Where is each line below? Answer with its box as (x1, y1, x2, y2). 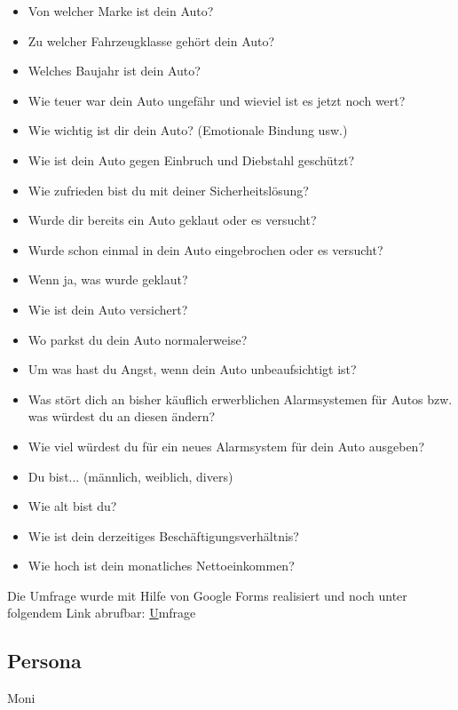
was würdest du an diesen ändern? (28, 407, 216, 426)
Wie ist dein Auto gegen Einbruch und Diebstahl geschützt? (28, 150, 355, 169)
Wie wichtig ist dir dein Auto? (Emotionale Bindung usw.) (28, 121, 348, 140)
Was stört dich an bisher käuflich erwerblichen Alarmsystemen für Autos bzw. (28, 389, 453, 408)
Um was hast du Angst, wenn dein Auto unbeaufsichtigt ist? (28, 360, 357, 379)
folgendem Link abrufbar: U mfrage (7, 603, 196, 622)
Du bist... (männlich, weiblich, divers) (28, 467, 233, 485)
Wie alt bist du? (28, 497, 117, 515)
